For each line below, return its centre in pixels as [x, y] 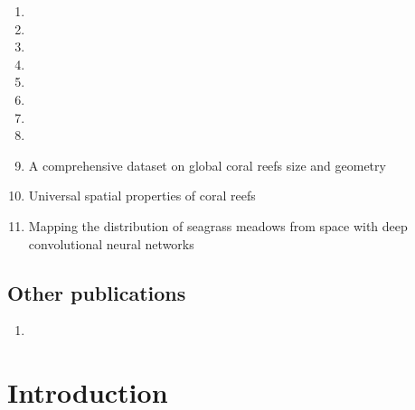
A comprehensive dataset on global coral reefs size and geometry [207, 165]
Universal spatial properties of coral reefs [142, 196]
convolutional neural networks [111, 243]
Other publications [97, 292]
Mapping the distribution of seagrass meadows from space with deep [218, 225]
